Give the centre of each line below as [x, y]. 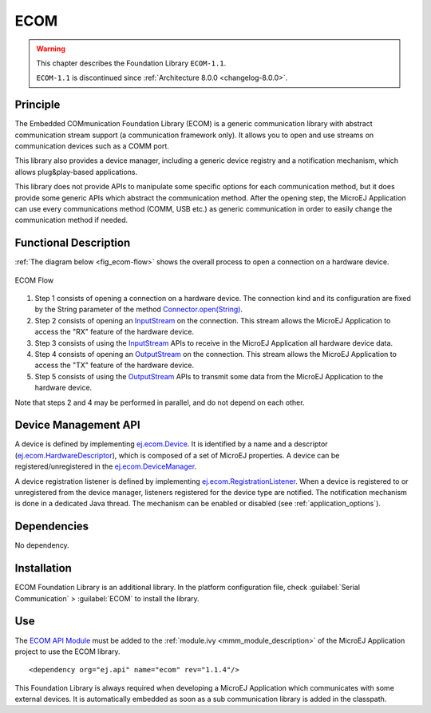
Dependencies [52, 527]
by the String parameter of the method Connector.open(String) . [139, 309]
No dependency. [42, 545]
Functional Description [73, 243]
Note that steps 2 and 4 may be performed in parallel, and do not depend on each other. [160, 402]
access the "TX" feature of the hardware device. [115, 365]
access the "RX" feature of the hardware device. [115, 332]
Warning [51, 49]
